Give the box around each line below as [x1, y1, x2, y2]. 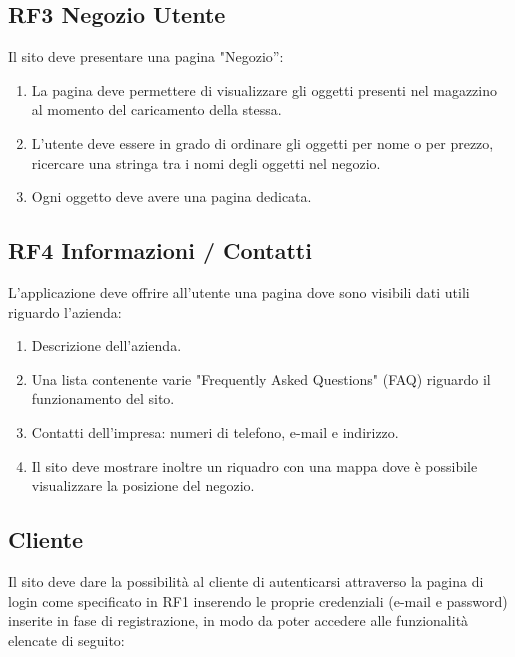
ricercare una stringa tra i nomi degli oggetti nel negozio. [31, 152, 381, 173]
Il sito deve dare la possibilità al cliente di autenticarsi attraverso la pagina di [8, 570, 484, 591]
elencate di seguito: [8, 629, 125, 650]
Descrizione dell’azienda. [31, 335, 182, 356]
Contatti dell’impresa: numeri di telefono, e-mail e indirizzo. [31, 421, 399, 442]
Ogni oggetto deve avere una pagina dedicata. [31, 186, 312, 207]
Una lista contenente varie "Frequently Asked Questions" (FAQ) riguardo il [31, 368, 491, 389]
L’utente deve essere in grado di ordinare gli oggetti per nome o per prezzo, [31, 132, 494, 153]
